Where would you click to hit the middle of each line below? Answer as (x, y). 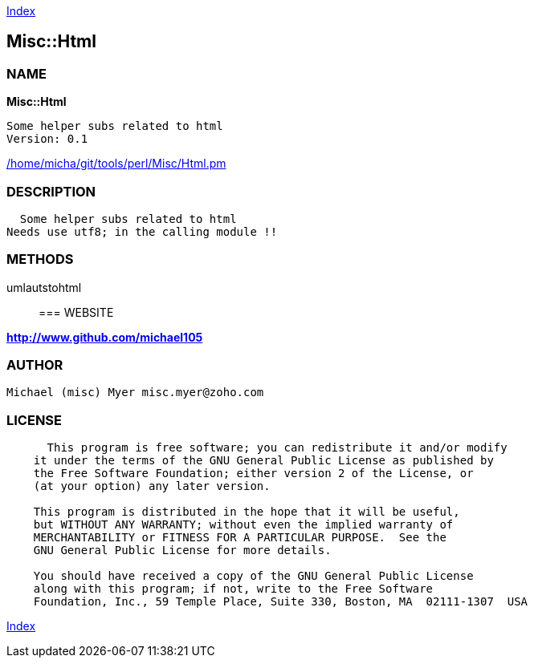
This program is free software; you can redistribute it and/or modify (277, 448)
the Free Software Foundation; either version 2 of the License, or (253, 474)
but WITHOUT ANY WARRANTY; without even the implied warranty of (243, 525)
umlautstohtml (44, 287)
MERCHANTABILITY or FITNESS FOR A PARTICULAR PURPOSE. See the (240, 538)
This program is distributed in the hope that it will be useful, (247, 512)
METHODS (40, 259)
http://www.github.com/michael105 (105, 337)
